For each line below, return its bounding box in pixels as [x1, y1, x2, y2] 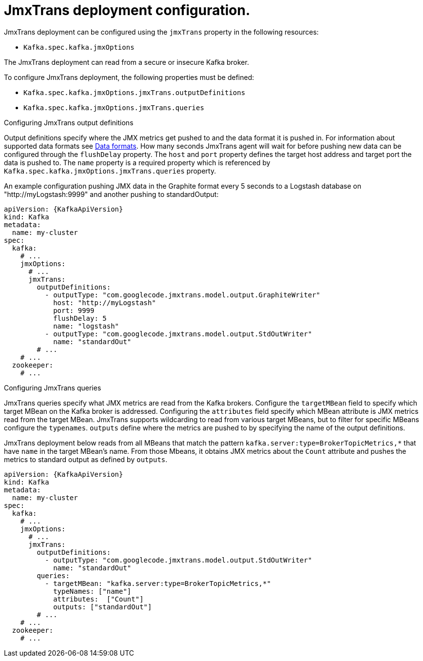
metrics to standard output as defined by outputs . [4, 455, 168, 464]
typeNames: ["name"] [53, 587, 132, 595]
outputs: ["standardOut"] [53, 603, 152, 611]
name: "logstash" [53, 322, 119, 330]
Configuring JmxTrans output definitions [4, 118, 134, 127]
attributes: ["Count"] [53, 595, 144, 603]
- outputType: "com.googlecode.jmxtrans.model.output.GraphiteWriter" [45, 291, 321, 299]
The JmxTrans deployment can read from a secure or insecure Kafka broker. [4, 58, 249, 66]
